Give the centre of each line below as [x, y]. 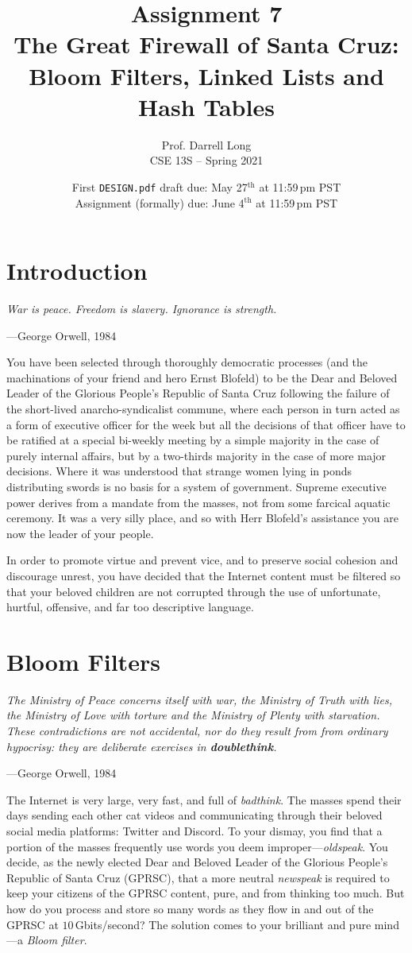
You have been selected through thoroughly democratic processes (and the [187, 362]
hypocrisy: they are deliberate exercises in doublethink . [142, 746]
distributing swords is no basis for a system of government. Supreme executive [196, 486]
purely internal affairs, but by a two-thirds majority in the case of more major [196, 455]
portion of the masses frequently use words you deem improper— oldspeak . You [197, 846]
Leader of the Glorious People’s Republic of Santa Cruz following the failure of [198, 393]
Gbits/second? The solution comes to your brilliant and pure [223, 924]
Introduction [77, 271]
